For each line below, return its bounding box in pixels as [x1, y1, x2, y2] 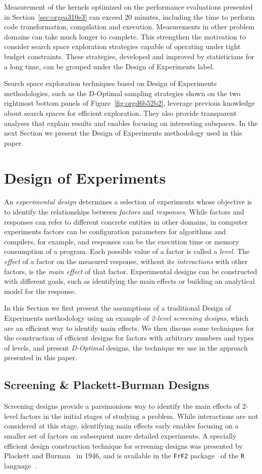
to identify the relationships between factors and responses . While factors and [4, 206, 244, 217]
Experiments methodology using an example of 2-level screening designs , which [4, 312, 248, 323]
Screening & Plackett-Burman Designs [4, 377, 209, 393]
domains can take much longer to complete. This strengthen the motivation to [4, 31, 246, 41]
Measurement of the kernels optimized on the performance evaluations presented [4, 2, 253, 12]
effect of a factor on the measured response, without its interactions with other [4, 256, 248, 266]
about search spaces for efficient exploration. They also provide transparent [4, 107, 237, 118]
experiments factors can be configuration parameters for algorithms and [4, 226, 226, 237]
